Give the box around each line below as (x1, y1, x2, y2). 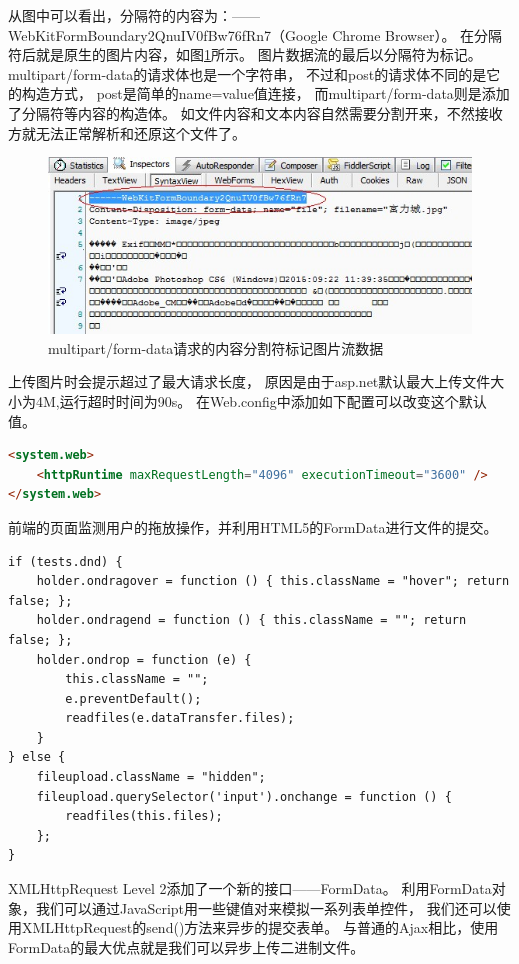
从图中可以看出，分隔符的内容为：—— (8, 5, 260, 25)
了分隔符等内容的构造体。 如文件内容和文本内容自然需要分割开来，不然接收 (8, 102, 503, 123)
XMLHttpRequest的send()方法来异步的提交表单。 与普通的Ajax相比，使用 (21, 917, 499, 938)
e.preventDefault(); (65, 691, 202, 706)
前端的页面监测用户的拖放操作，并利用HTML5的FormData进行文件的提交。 (8, 516, 498, 537)
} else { (8, 750, 66, 765)
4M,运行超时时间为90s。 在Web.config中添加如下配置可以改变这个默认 (35, 390, 487, 411)
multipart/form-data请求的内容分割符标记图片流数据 (48, 337, 384, 358)
